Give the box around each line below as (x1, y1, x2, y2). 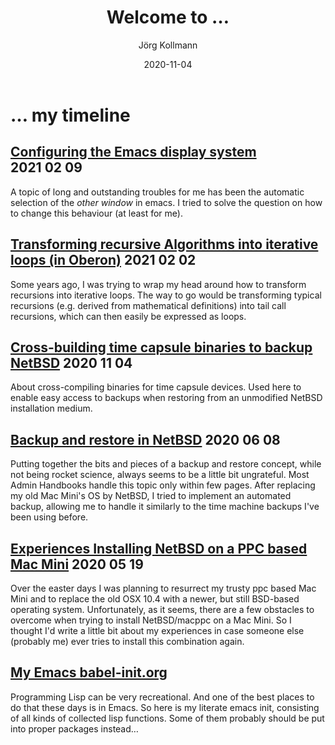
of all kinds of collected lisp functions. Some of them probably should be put (10, 712, 325, 724)
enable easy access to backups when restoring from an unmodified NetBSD (10, 392, 323, 404)
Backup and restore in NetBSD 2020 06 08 (10, 431, 281, 448)
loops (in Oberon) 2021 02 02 (10, 252, 197, 269)
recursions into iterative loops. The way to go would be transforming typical (10, 289, 322, 301)
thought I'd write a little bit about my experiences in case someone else (10, 625, 305, 636)
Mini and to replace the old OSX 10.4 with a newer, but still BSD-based (10, 593, 300, 605)
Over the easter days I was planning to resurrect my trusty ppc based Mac (10, 582, 317, 594)
